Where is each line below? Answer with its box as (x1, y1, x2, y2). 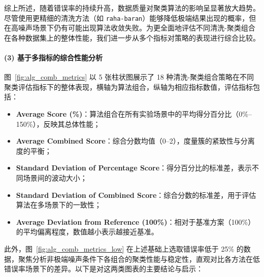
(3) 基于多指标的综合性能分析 (4, 52, 103, 63)
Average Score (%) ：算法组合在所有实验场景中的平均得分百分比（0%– (16, 109, 252, 119)
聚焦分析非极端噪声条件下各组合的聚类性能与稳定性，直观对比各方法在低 (18, 253, 260, 264)
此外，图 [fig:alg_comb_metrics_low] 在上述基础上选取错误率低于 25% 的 (4, 243, 244, 254)
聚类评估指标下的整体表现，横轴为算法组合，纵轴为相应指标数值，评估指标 (4, 81, 253, 92)
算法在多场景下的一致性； (16, 199, 102, 210)
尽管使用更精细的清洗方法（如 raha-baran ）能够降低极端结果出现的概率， (4, 12, 249, 23)
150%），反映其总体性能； (16, 118, 101, 129)
